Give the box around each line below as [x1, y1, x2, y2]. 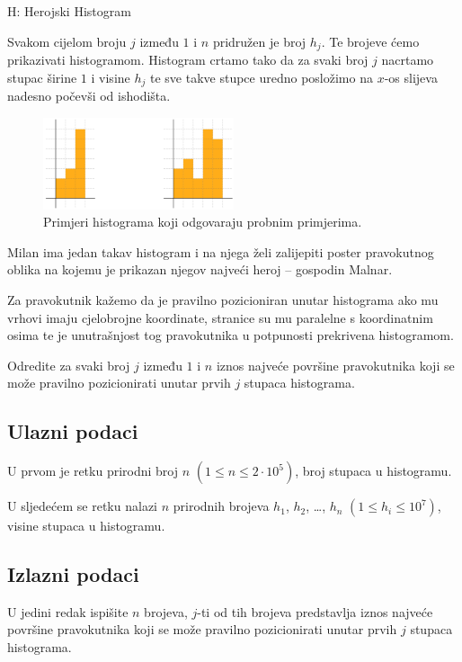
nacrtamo [381, 50, 434, 69]
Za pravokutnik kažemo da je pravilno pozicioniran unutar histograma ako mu [7, 290, 439, 309]
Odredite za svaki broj [7, 355, 130, 374]
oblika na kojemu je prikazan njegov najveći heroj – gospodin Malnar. [7, 260, 393, 279]
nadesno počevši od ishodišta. [7, 86, 171, 105]
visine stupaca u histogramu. [7, 516, 165, 535]
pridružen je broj [212, 31, 307, 50]
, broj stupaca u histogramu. [295, 461, 452, 480]
